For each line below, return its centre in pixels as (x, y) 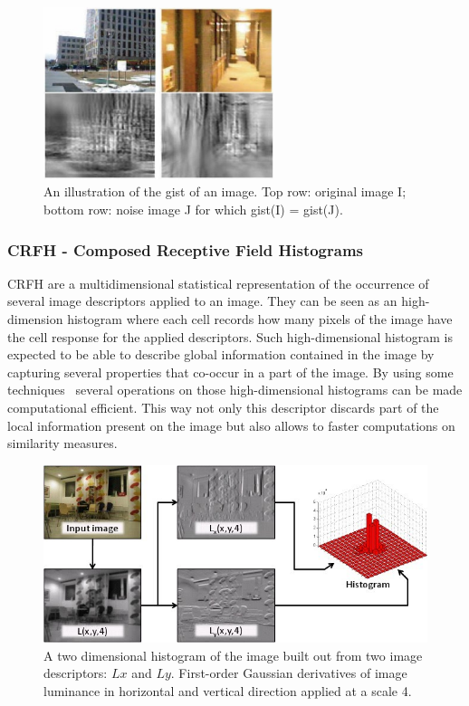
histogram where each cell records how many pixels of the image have (260, 319)
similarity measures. (62, 443)
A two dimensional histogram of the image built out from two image (233, 655)
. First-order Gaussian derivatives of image (289, 673)
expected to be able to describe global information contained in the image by (221, 354)
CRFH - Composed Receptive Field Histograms (186, 249)
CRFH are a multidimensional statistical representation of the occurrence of (218, 283)
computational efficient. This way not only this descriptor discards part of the (223, 407)
